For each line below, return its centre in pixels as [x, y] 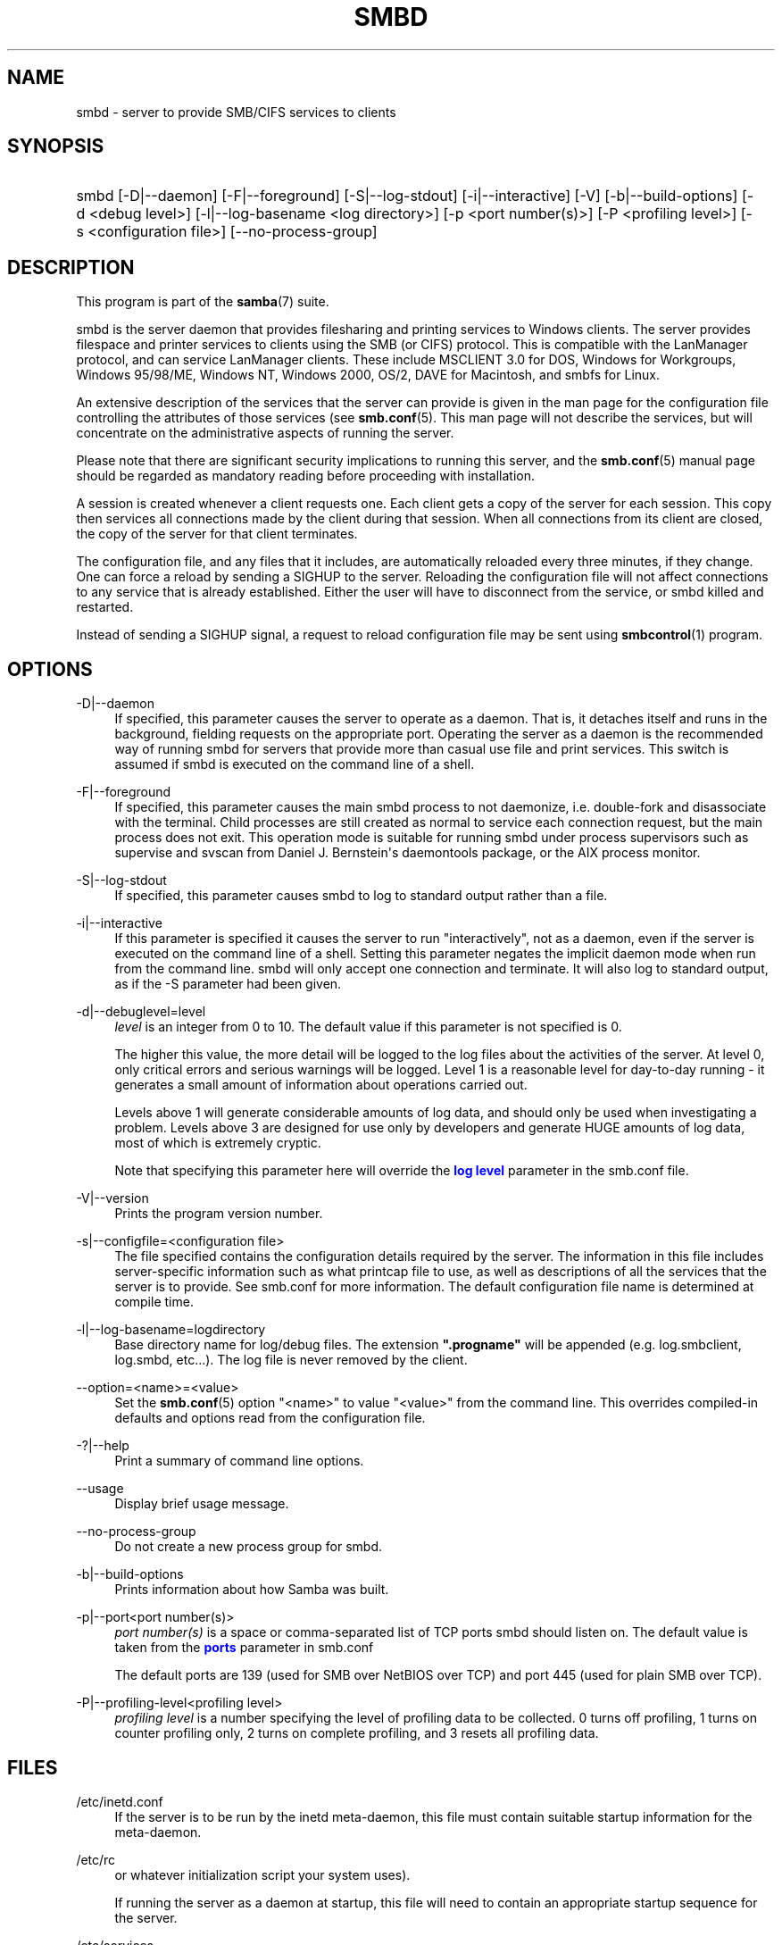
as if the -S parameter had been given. [228, 984]
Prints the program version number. [219, 1214]
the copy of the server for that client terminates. [217, 534]
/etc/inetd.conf [120, 1801]
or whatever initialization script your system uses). [262, 1874]
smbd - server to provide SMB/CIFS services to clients [236, 112]
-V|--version [112, 1198]
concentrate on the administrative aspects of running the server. [265, 433]
